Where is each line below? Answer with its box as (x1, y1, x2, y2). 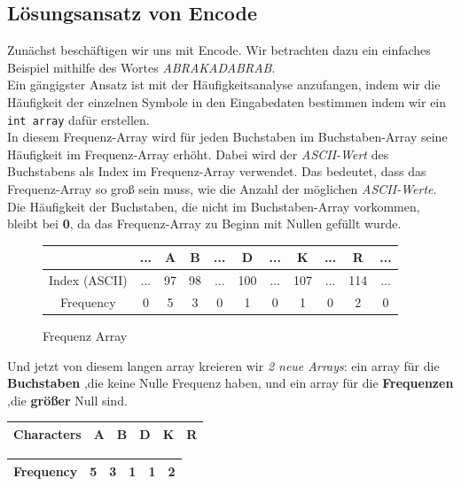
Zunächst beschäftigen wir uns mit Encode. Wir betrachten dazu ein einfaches (7, 41, 431, 59)
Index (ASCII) (49, 271, 128, 289)
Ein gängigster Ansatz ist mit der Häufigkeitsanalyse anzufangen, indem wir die (7, 75, 441, 94)
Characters (13, 424, 82, 443)
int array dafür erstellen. (7, 110, 150, 128)
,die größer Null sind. (7, 390, 128, 409)
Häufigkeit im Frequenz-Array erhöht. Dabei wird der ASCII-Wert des (7, 144, 389, 163)
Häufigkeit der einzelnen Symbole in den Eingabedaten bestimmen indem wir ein (7, 92, 447, 111)
